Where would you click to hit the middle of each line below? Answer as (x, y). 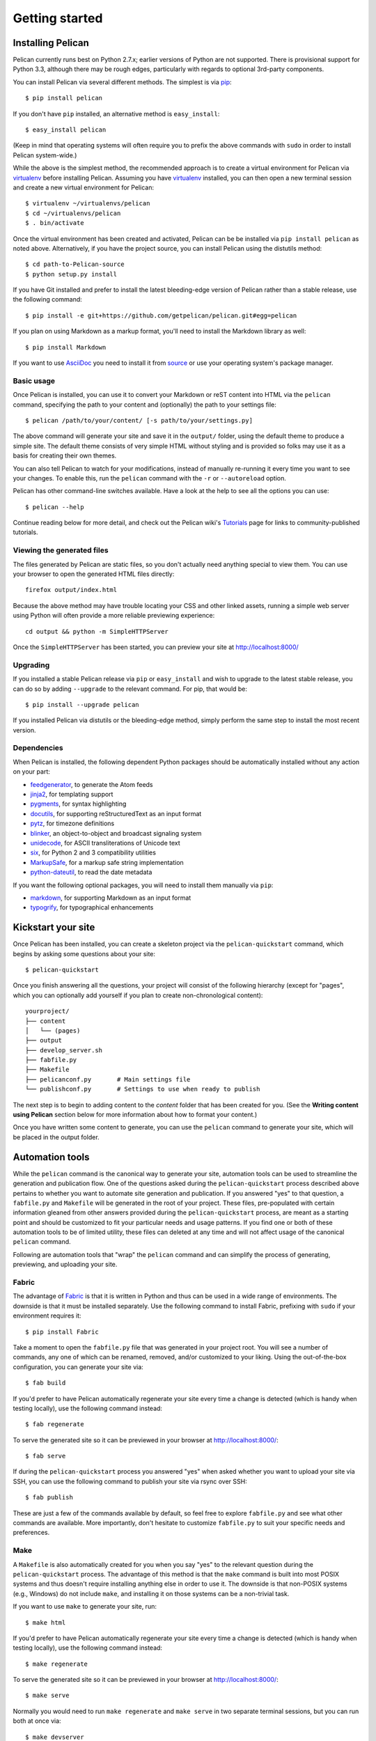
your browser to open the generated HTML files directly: (94, 574)
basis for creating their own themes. (65, 455)
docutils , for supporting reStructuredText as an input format (116, 813)
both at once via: (37, 1721)
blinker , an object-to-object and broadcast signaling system (116, 833)
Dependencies (38, 748)
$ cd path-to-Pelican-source (75, 264)
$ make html (46, 1622)
